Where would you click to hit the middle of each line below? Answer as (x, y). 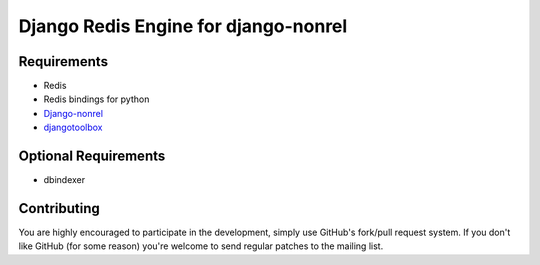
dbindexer (64, 180)
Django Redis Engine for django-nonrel (183, 26)
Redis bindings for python (96, 99)
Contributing (59, 208)
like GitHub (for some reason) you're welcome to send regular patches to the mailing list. (201, 246)
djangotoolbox (73, 127)
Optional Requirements (92, 156)
